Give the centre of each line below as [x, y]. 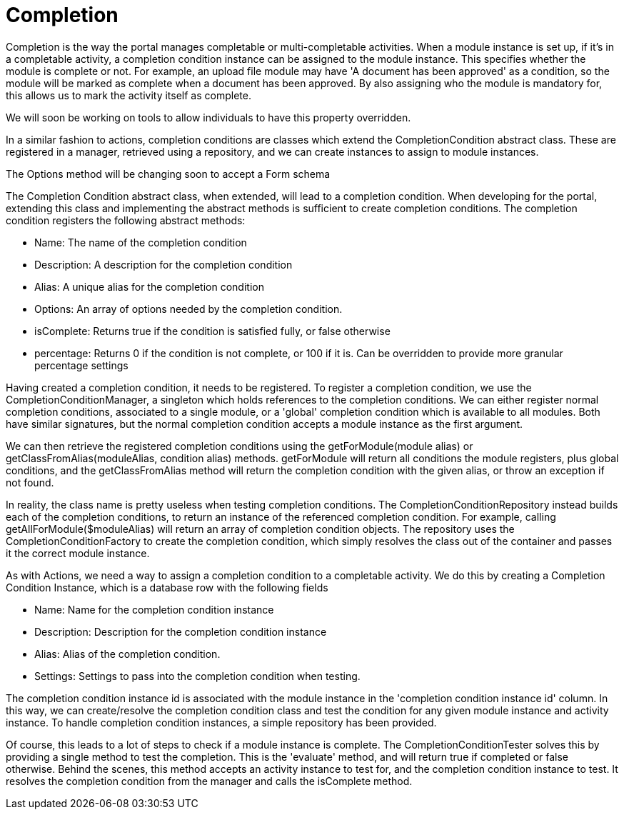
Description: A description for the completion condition [163, 264]
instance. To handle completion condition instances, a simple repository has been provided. [221, 722]
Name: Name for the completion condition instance [154, 609]
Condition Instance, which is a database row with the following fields [167, 587]
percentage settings [81, 365]
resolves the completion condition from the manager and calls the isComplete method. [209, 781]
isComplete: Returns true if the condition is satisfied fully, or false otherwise [212, 331]
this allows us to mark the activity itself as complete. [129, 95]
